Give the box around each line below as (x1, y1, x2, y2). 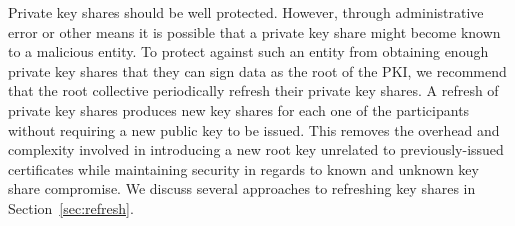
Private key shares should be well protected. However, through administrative (8, 2, 484, 22)
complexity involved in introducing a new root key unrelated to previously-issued (8, 139, 504, 160)
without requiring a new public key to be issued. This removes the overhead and (8, 119, 500, 140)
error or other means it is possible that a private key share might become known (8, 21, 501, 42)
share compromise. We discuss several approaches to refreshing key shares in (8, 178, 476, 199)
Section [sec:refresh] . (8, 197, 134, 218)
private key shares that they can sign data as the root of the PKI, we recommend (8, 60, 507, 81)
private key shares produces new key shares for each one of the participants (8, 99, 470, 120)
